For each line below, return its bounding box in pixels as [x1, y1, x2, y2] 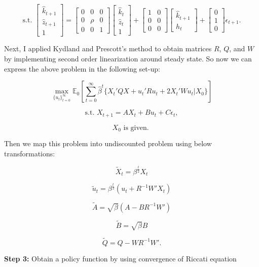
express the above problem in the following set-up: [4, 63, 160, 74]
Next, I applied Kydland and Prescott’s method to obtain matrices [4, 43, 212, 54]
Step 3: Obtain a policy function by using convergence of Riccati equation [4, 253, 237, 263]
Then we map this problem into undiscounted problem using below [4, 138, 212, 149]
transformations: [4, 148, 55, 158]
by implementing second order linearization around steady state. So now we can [4, 53, 252, 64]
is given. [123, 124, 149, 131]
